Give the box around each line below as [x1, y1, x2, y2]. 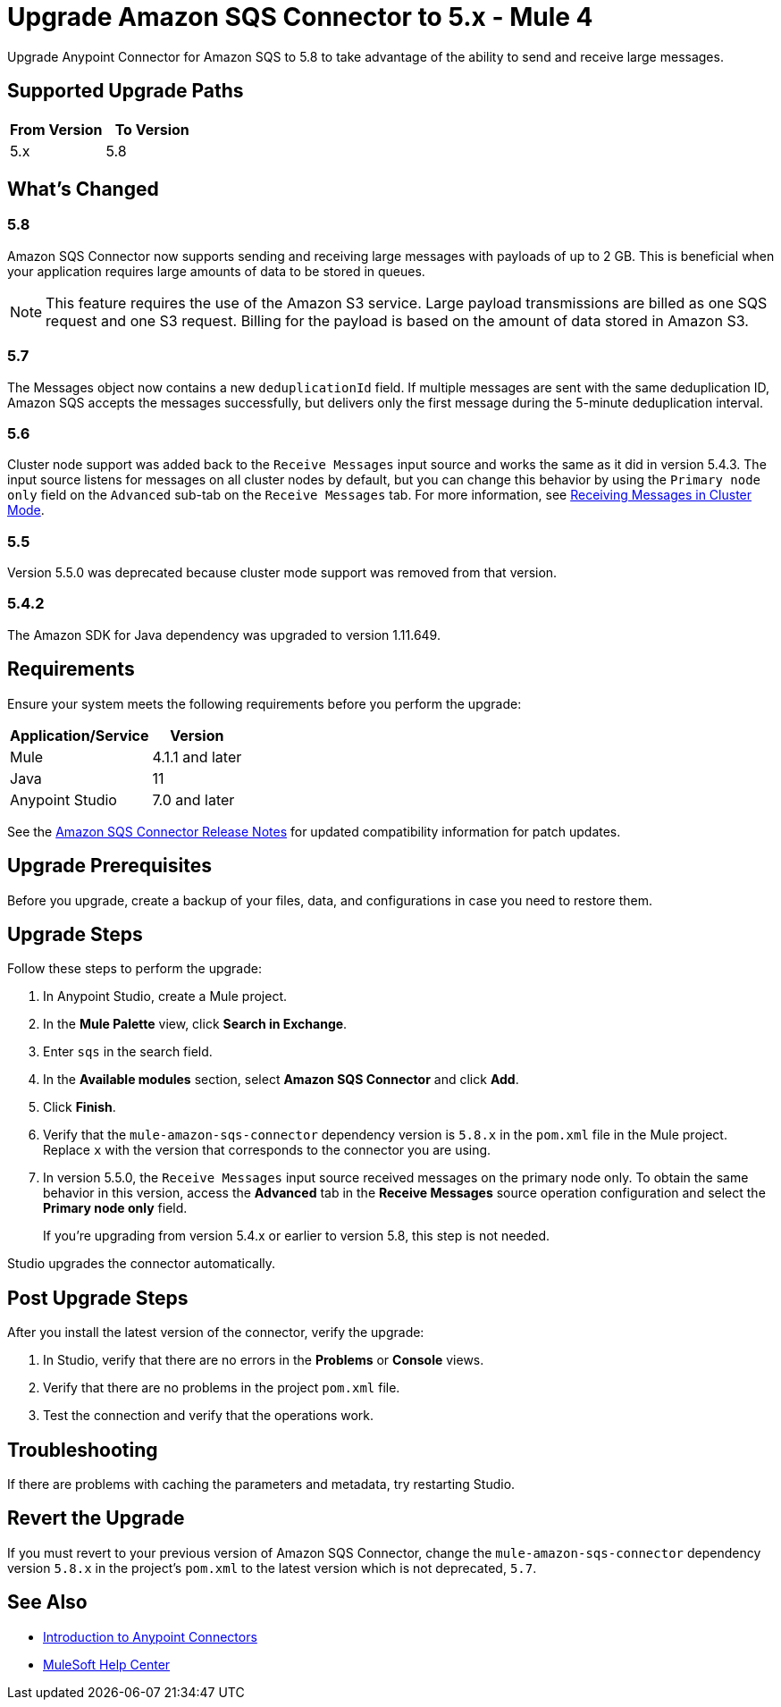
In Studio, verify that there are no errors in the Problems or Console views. [43, 1352, 484, 1368]
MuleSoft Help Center [43, 1656, 171, 1672]
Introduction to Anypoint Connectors [43, 1628, 257, 1644]
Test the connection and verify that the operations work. [43, 1408, 374, 1424]
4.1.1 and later [152, 747, 242, 766]
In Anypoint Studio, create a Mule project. [43, 988, 287, 1005]
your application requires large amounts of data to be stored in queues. [7, 263, 425, 279]
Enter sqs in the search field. [43, 1044, 213, 1060]
